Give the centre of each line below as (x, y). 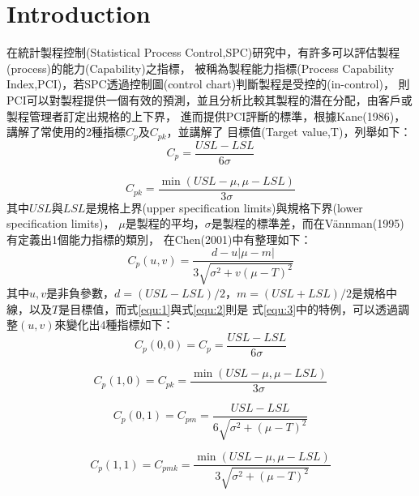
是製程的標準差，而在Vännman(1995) (308, 223)
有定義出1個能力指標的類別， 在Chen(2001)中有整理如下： (159, 239)
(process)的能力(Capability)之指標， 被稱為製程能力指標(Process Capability (201, 68)
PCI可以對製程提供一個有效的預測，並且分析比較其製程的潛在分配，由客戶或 (209, 99)
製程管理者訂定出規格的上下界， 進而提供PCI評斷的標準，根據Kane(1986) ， (206, 115)
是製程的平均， (165, 223)
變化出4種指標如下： (120, 325)
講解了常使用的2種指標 (66, 132)
